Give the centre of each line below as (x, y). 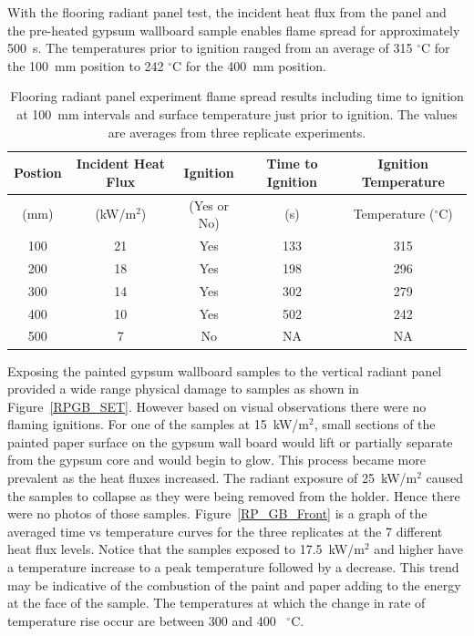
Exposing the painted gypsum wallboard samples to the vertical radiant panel (225, 370)
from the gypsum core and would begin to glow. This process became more (216, 460)
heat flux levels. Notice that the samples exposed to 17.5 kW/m (186, 549)
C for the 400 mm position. (249, 65)
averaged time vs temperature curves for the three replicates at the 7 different (225, 531)
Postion (38, 172)
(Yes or (209, 205)
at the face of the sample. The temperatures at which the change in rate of (216, 603)
